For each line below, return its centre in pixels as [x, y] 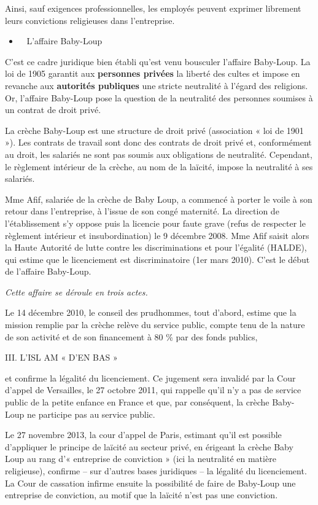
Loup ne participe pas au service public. [80, 414]
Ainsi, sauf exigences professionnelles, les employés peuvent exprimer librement [153, 8]
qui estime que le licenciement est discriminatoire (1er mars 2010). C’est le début [157, 259]
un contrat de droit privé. [53, 110]
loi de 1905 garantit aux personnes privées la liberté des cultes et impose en [153, 73]
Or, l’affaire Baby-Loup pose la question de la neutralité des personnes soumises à [159, 97]
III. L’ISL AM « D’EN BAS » [61, 357]
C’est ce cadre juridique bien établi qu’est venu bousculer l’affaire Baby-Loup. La [158, 61]
